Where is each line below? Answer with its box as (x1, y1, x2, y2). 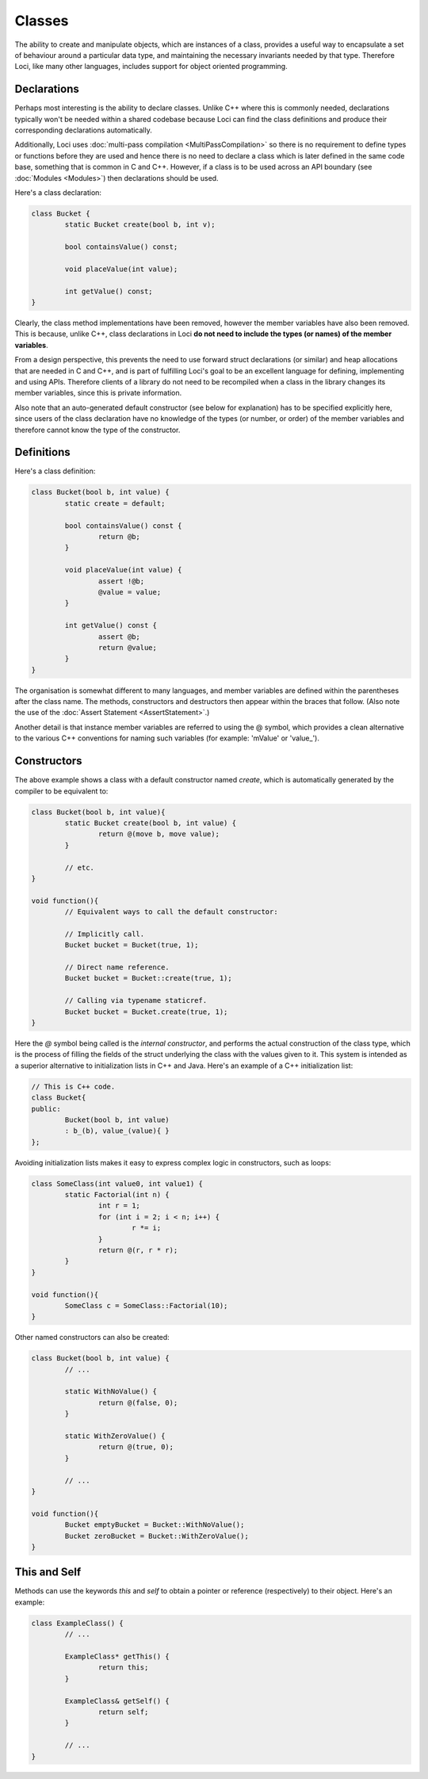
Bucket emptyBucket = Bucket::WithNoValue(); (64, 1521, 245, 1529)
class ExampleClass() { (31, 1618, 124, 1628)
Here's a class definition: (14, 466, 96, 476)
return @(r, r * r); (97, 1245, 178, 1254)
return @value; (97, 643, 158, 652)
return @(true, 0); (97, 1443, 174, 1452)
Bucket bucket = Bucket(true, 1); (64, 940, 199, 950)
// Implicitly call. (64, 929, 145, 939)
